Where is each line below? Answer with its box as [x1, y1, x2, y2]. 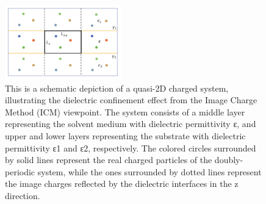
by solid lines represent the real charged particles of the [5, 153, 212, 166]
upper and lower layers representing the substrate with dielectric [5, 129, 246, 142]
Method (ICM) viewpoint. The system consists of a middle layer [5, 105, 245, 118]
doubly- [214, 153, 243, 166]
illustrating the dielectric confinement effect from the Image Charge [5, 93, 257, 106]
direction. [5, 189, 40, 202]
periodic [5, 165, 35, 178]
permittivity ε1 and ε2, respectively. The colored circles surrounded [5, 141, 256, 154]
